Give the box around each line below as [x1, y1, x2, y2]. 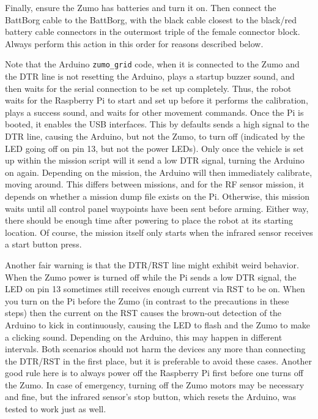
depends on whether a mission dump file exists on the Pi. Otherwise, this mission [5, 189, 309, 202]
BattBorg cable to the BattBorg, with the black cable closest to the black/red [5, 13, 297, 26]
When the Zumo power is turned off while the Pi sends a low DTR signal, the [5, 270, 297, 283]
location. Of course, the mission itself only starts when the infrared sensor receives [5, 225, 313, 238]
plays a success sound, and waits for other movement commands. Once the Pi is [5, 105, 304, 118]
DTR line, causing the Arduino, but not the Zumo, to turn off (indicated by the [5, 130, 305, 142]
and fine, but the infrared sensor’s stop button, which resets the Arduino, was [5, 390, 296, 403]
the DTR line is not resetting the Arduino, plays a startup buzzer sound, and [5, 70, 295, 83]
